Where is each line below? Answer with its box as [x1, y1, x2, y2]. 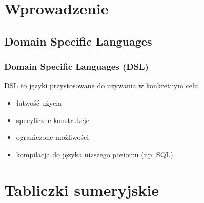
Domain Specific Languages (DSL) [4, 60, 149, 73]
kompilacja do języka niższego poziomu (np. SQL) [16, 149, 173, 159]
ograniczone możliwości [16, 132, 89, 143]
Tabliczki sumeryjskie [4, 179, 159, 200]
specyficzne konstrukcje [16, 114, 89, 125]
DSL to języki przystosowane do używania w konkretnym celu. [4, 80, 200, 91]
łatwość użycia [16, 97, 62, 108]
